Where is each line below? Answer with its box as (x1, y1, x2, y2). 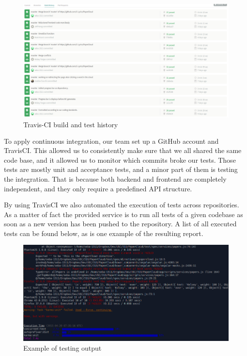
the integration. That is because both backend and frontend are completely (4, 173, 227, 184)
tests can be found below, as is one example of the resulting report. (4, 228, 203, 238)
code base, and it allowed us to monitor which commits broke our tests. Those (4, 154, 236, 165)
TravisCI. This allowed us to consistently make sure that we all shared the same (4, 145, 242, 155)
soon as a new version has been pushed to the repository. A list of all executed (4, 219, 237, 229)
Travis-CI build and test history (23, 119, 118, 129)
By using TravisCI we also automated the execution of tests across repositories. (4, 200, 239, 210)
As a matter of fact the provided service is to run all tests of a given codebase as (4, 209, 243, 219)
